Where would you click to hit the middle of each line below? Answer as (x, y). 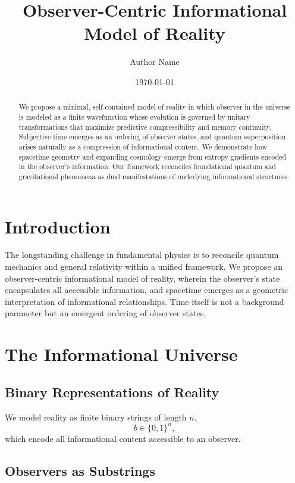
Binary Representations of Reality (112, 392)
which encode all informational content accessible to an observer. (123, 438)
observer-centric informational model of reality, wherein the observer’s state (142, 278)
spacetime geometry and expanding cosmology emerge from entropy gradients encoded (153, 156)
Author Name (155, 62)
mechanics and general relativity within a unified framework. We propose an (144, 267)
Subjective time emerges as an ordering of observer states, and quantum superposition (152, 137)
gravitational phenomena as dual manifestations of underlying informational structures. (154, 176)
